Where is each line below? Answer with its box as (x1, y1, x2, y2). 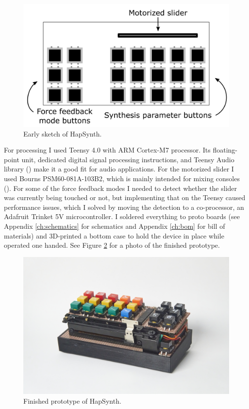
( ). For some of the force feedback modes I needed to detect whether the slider (4, 183, 237, 193)
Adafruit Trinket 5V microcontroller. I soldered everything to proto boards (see (4, 211, 240, 222)
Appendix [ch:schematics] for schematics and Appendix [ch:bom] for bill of (4, 221, 225, 231)
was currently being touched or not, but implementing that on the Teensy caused (4, 192, 246, 203)
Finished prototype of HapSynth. (23, 395, 121, 406)
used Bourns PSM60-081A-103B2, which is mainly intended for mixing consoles (4, 173, 240, 183)
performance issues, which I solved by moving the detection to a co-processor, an (4, 202, 244, 212)
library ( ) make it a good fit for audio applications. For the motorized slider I (4, 164, 234, 174)
